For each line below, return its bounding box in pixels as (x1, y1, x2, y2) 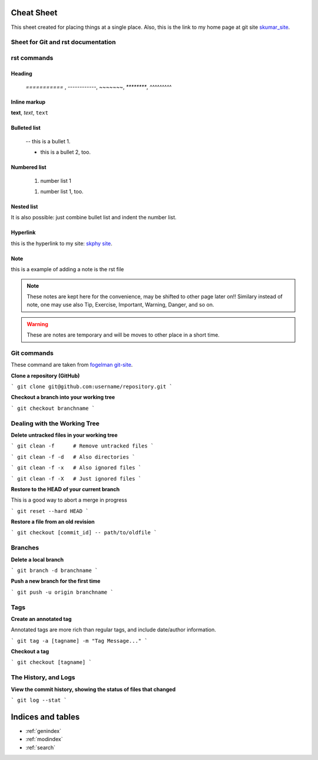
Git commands (11, 348, 54, 357)
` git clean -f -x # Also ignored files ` (11, 465, 142, 471)
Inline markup (11, 98, 46, 106)
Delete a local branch (11, 556, 64, 563)
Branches (11, 544, 39, 552)
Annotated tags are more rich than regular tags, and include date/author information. (11, 626, 216, 633)
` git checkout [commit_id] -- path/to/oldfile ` (11, 529, 157, 536)
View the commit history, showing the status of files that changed (11, 686, 176, 693)
